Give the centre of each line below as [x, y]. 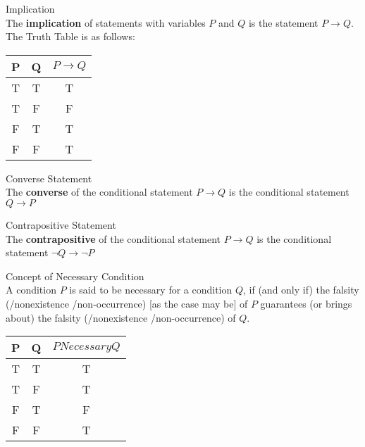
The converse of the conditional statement [99, 192]
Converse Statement [49, 178]
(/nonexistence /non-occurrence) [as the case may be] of [127, 303]
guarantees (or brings [306, 303]
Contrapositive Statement [61, 224]
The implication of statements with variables [106, 22]
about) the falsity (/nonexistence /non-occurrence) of [121, 317]
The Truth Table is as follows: [70, 36]
